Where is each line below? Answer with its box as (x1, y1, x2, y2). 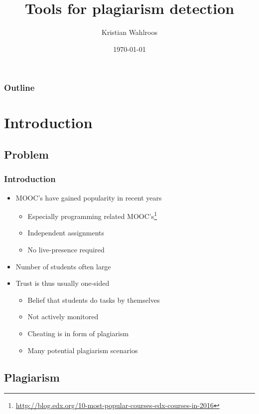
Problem (4, 147, 49, 162)
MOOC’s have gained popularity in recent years (15, 192, 162, 203)
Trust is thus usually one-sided (15, 278, 110, 288)
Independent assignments (27, 227, 105, 238)
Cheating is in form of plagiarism (27, 328, 129, 339)
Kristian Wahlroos (102, 27, 157, 37)
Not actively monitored (27, 311, 99, 322)
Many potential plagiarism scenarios (27, 345, 138, 355)
